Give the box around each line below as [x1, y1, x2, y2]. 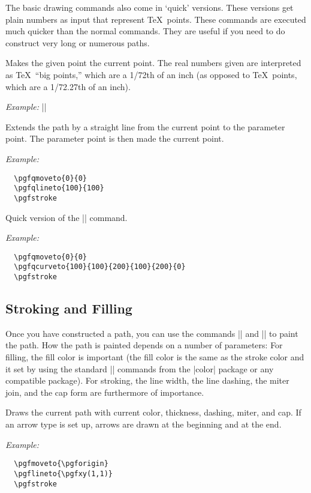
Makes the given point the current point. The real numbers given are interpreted [5, 56, 301, 69]
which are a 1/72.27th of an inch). [5, 80, 131, 92]
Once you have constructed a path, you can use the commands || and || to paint [5, 327, 298, 339]
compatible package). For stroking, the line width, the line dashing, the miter [5, 374, 289, 387]
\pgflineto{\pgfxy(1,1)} [14, 469, 113, 478]
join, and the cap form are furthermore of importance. [5, 386, 204, 398]
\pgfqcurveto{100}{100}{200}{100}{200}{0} [14, 262, 186, 271]
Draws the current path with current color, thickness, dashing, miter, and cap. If [5, 406, 301, 419]
